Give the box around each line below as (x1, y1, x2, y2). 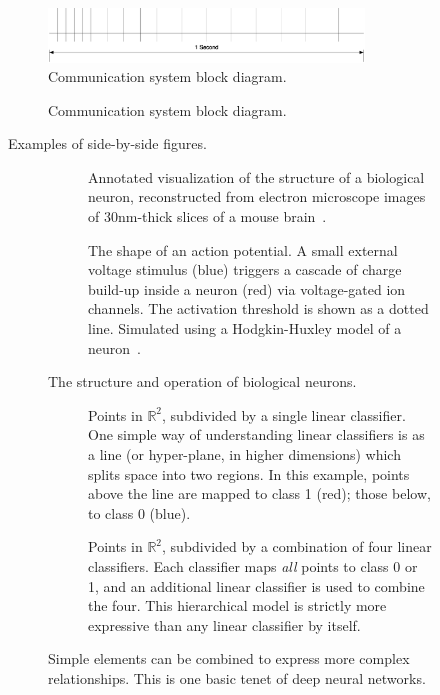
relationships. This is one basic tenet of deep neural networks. (48, 667, 426, 688)
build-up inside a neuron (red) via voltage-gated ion (88, 278, 406, 299)
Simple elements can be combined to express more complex (48, 648, 410, 669)
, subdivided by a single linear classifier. (162, 404, 406, 425)
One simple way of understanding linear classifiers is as (88, 424, 425, 445)
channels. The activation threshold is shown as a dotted (88, 298, 429, 319)
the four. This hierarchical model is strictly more (88, 595, 387, 616)
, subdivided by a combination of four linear (162, 536, 432, 557)
